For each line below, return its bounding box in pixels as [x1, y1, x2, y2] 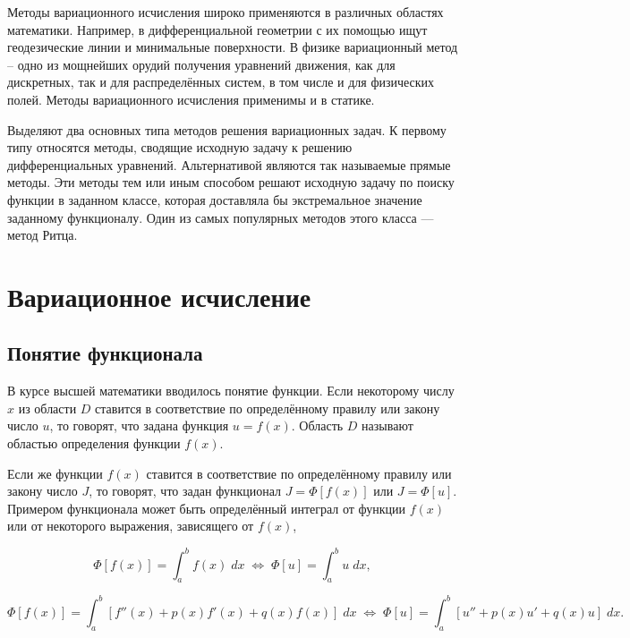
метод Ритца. [7, 225, 78, 244]
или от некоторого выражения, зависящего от [7, 516, 254, 535]
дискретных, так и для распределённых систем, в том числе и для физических [7, 72, 435, 91]
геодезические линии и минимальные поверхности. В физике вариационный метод [7, 38, 458, 56]
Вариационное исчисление [7, 277, 311, 314]
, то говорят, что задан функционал [89, 481, 282, 500]
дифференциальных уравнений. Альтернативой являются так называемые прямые [7, 155, 451, 174]
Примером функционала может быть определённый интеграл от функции [7, 498, 406, 517]
